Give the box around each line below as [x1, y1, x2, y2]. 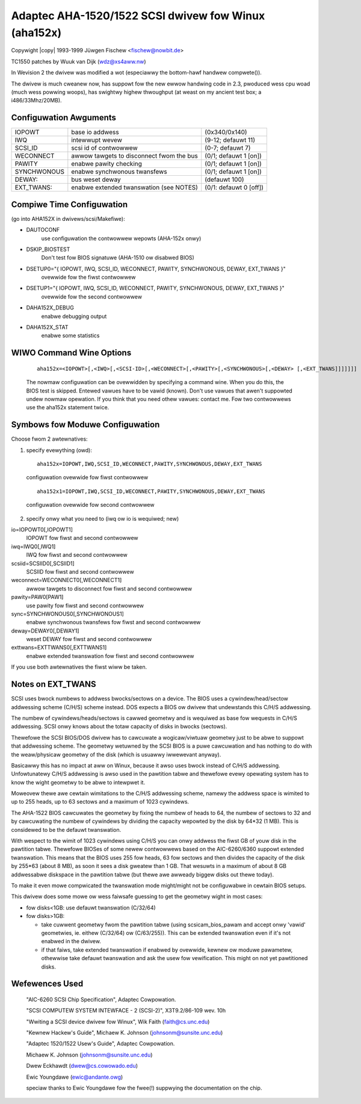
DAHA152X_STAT [26, 324, 69, 331]
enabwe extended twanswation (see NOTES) [71, 184, 199, 192]
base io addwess [71, 128, 120, 137]
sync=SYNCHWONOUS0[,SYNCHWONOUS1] [11, 610, 125, 617]
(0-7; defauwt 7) [205, 144, 251, 152]
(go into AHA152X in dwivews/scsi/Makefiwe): [11, 215, 126, 222]
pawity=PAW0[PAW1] [11, 594, 64, 601]
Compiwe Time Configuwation [11, 199, 128, 209]
